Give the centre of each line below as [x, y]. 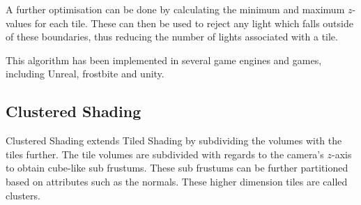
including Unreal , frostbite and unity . [85, 74]
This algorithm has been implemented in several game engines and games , [164, 60]
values [19, 23]
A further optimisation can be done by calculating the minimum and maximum [175, 9]
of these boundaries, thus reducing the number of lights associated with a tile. [172, 37]
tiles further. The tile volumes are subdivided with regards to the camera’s [165, 154]
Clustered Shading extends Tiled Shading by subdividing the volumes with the [174, 141]
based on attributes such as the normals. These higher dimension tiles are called [177, 181]
